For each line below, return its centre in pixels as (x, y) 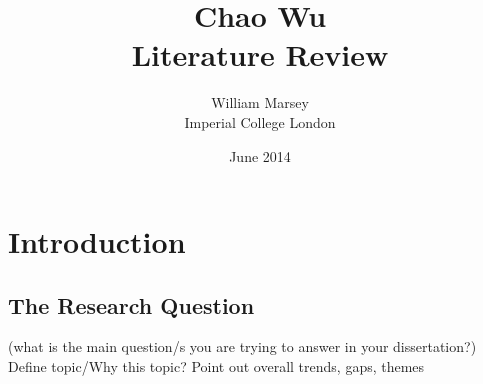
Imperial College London (260, 121)
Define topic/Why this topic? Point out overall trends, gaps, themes (216, 366)
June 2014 (260, 155)
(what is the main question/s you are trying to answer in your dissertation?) (242, 346)
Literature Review (260, 54)
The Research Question (131, 304)
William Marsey (260, 102)
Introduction (97, 241)
